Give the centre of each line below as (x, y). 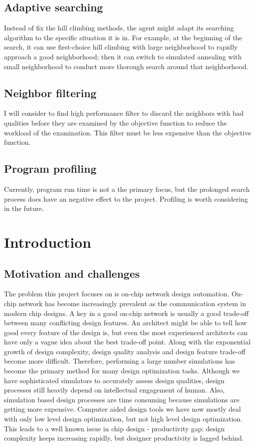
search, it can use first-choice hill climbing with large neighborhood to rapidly (121, 47)
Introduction (48, 242)
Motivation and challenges (72, 273)
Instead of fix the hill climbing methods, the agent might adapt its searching (119, 28)
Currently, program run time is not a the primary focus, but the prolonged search (127, 189)
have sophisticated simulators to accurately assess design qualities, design (114, 380)
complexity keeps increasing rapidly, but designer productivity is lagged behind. (124, 438)
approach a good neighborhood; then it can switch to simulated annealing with (123, 56)
